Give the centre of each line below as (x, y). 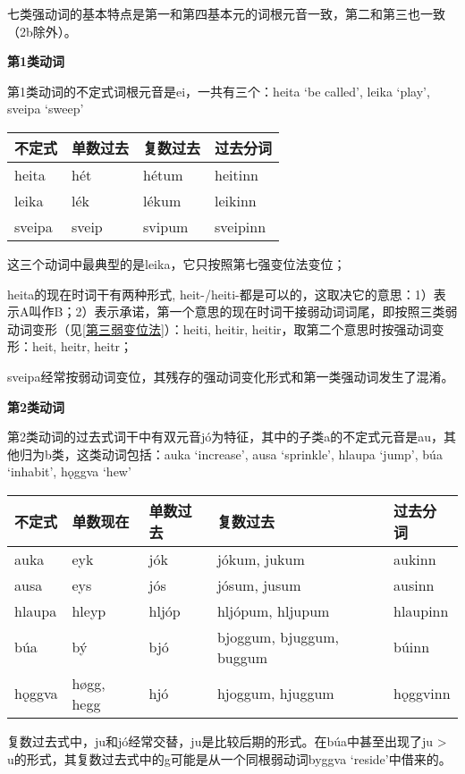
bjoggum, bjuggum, (278, 636)
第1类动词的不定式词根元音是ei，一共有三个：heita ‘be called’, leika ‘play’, (219, 91)
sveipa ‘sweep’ (46, 109)
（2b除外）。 (42, 31)
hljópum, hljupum (273, 610)
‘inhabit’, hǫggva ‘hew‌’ (69, 471)
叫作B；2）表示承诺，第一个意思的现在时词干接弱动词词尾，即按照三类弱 (243, 311)
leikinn (236, 200)
